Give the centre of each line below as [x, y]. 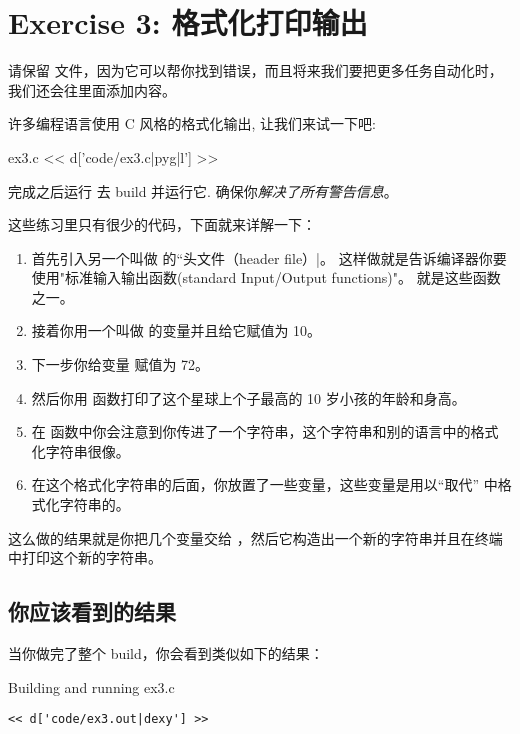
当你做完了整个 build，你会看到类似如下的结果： [166, 653]
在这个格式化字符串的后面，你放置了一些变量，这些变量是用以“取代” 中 [264, 484]
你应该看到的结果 [92, 611]
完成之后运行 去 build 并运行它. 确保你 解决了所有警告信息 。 [203, 190]
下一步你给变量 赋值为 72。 [120, 364]
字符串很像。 [87, 450]
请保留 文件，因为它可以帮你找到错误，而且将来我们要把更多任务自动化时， [255, 70]
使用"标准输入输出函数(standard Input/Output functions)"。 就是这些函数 [266, 277]
